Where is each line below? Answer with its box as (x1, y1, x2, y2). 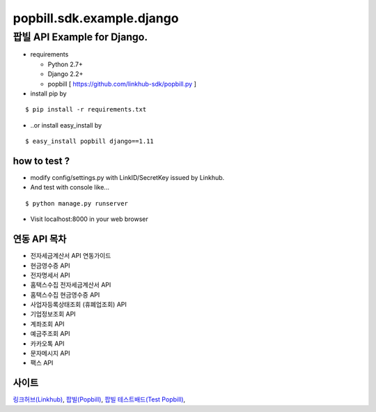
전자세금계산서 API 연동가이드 (30, 252, 111, 260)
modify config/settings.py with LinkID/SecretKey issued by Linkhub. (30, 174, 225, 182)
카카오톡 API (30, 339, 65, 348)
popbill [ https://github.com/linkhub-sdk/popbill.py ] (47, 79, 196, 88)
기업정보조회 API (30, 310, 76, 319)
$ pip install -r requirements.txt (25, 105, 147, 114)
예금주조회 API (30, 330, 70, 338)
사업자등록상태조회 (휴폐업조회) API (30, 300, 127, 309)
